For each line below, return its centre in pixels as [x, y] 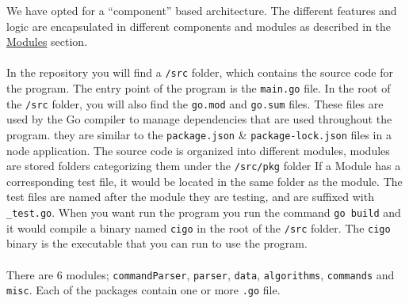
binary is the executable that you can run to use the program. [157, 243]
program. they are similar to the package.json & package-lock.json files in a [199, 134]
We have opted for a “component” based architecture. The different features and [202, 10]
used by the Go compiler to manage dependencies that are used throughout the [199, 119]
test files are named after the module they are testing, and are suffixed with [190, 197]
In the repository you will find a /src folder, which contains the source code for [200, 72]
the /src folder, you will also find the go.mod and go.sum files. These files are [195, 103]
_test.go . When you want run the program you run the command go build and [204, 212]
